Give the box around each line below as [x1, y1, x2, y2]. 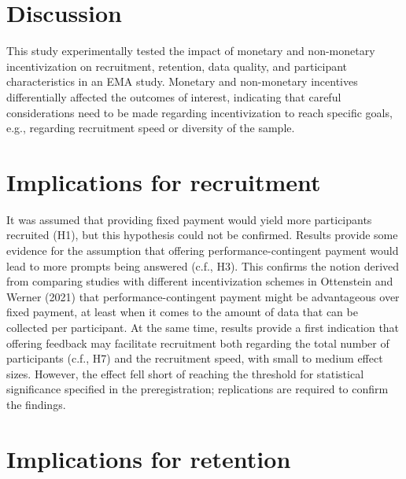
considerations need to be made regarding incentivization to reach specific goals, [6, 104, 393, 120]
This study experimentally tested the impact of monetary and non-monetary [6, 42, 375, 59]
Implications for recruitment [6, 165, 321, 197]
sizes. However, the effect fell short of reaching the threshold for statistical [6, 365, 364, 381]
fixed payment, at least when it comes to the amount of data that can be [6, 304, 358, 320]
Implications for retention [6, 442, 291, 474]
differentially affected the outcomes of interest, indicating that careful [6, 88, 341, 105]
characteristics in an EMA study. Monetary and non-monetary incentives [6, 73, 358, 90]
